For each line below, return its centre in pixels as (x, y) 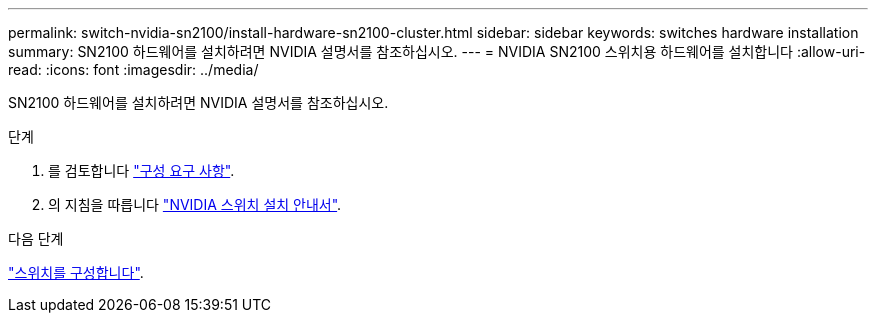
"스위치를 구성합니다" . (76, 272)
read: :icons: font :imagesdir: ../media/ (133, 69)
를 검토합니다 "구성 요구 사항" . (141, 170)
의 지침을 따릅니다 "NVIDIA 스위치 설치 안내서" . (195, 204)
